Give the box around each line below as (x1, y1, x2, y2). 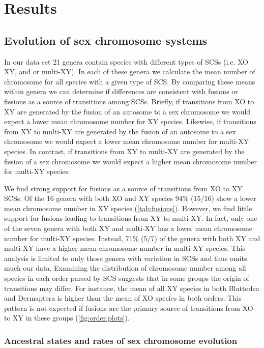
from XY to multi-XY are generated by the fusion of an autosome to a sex (4, 126, 236, 136)
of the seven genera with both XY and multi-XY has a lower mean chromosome (4, 223, 252, 234)
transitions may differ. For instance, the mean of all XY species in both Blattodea (4, 282, 259, 293)
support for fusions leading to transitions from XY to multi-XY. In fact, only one (4, 213, 257, 223)
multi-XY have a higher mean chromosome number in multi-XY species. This (4, 243, 246, 253)
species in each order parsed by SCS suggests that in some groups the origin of (4, 273, 249, 283)
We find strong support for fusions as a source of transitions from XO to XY (4, 183, 243, 193)
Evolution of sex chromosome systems (4, 32, 208, 48)
